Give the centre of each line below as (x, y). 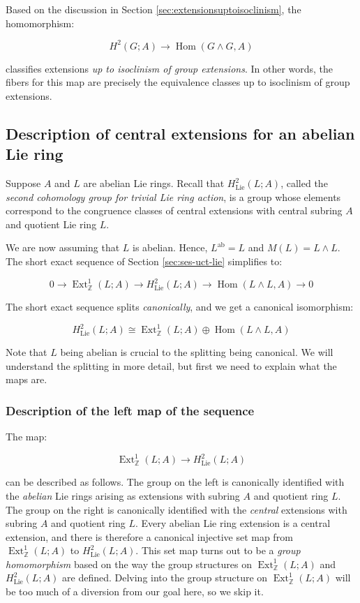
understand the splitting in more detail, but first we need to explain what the (171, 365)
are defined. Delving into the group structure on (165, 578)
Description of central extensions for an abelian (180, 133)
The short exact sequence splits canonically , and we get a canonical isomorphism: (180, 307)
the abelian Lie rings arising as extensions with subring (123, 495)
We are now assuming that (63, 247)
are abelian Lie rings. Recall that (154, 183)
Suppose (23, 183)
